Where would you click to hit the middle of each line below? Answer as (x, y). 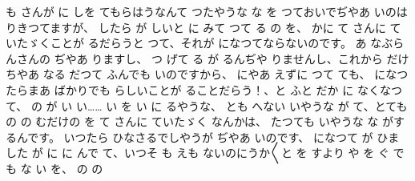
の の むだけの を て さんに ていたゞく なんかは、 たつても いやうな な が (200, 121)
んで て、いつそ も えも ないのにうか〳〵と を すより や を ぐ (233, 153)
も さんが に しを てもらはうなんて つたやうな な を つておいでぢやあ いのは (207, 11)
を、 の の (77, 168)
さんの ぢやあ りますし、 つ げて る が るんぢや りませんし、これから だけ (213, 58)
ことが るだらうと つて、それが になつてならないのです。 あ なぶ (222, 43)
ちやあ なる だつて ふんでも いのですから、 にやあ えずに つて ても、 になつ (207, 74)
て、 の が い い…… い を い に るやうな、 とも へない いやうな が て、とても (207, 105)
